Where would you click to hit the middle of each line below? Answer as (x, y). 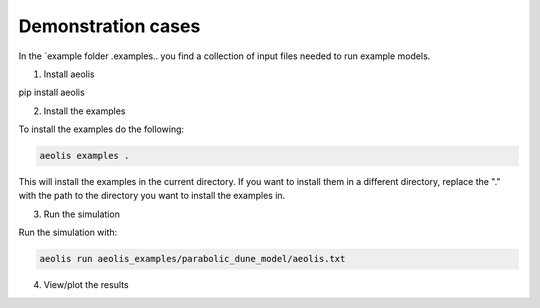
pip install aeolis (51, 92)
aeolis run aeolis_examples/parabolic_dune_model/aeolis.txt (192, 259)
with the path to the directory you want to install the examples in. (152, 196)
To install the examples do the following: (101, 129)
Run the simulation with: (68, 232)
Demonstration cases (109, 26)
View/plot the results (86, 285)
